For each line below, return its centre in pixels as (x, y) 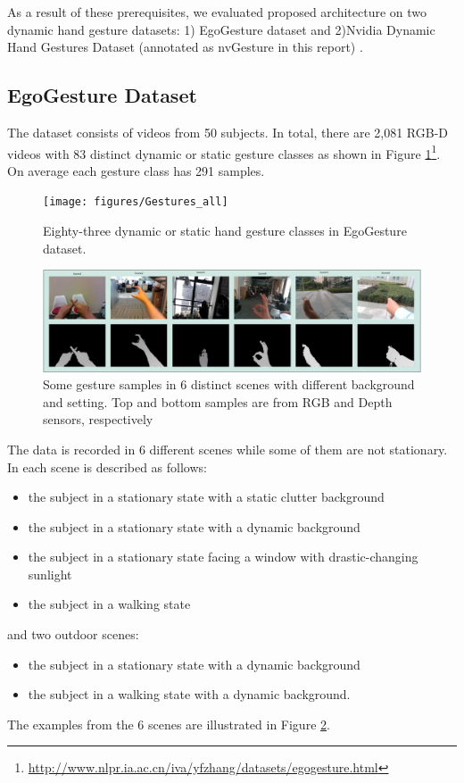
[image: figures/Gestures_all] (136, 202)
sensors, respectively (98, 419)
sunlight (50, 574)
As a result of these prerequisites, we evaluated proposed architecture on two (217, 12)
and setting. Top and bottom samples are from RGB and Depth (218, 401)
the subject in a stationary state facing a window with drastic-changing (223, 557)
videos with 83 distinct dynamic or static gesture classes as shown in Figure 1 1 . (224, 152)
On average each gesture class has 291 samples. (136, 170)
